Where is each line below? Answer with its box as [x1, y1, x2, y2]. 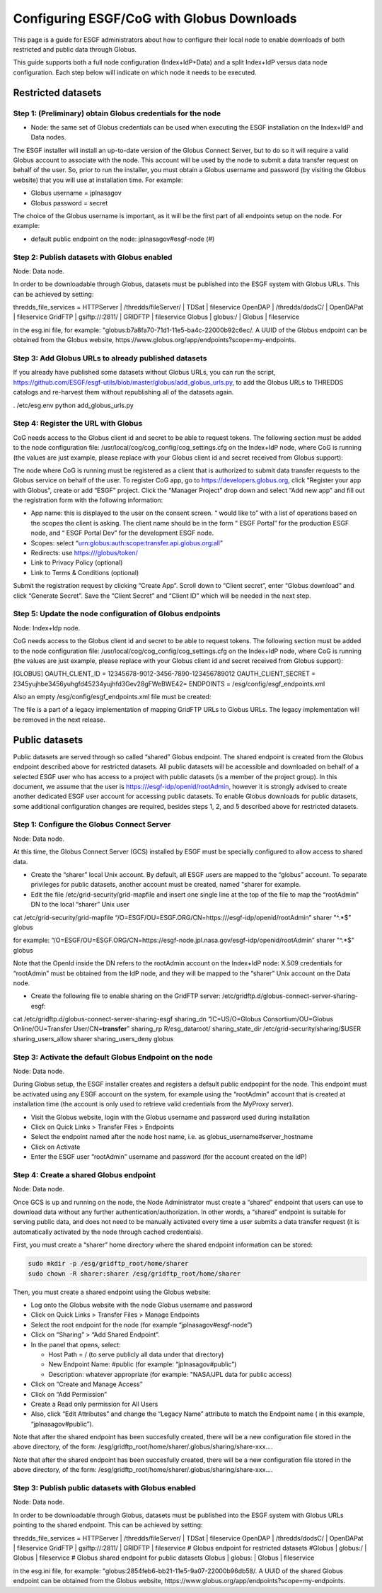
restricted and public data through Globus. [13, 45, 137, 53]
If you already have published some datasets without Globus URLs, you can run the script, [13, 368, 276, 377]
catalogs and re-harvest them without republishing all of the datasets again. [13, 388, 234, 397]
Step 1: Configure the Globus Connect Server [13, 820, 171, 829]
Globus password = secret [30, 198, 108, 207]
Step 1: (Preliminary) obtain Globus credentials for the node [13, 108, 221, 118]
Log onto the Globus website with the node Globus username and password [30, 1300, 253, 1309]
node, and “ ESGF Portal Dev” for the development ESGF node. [30, 528, 214, 538]
